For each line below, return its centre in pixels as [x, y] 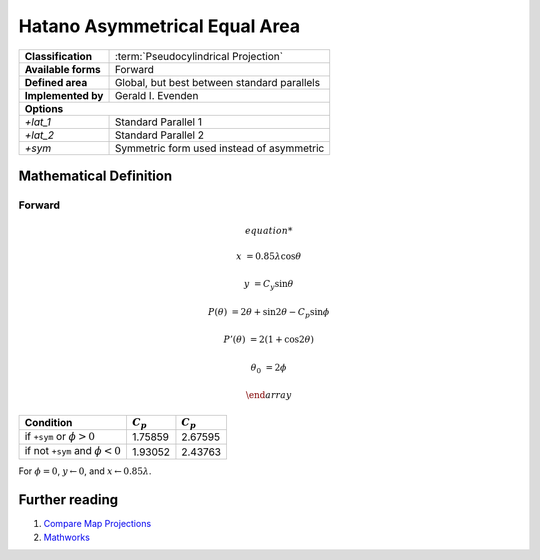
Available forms [63, 69]
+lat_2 [39, 135]
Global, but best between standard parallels [217, 82]
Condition [48, 422]
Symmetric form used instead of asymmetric [219, 148]
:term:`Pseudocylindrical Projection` [199, 56]
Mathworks [66, 537]
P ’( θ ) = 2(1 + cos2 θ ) [269, 339]
